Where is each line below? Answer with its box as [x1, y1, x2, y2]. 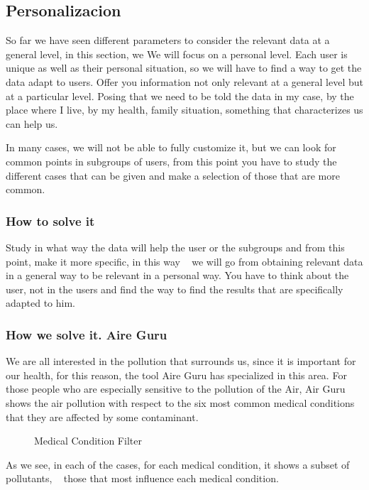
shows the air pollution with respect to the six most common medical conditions [6, 395, 355, 410]
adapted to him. [6, 295, 76, 310]
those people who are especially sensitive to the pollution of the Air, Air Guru [6, 381, 346, 396]
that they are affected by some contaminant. [6, 409, 199, 424]
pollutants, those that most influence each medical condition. [6, 471, 279, 486]
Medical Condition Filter [34, 433, 142, 448]
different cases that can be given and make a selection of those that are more [6, 168, 340, 183]
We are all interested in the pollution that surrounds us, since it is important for [6, 354, 356, 369]
